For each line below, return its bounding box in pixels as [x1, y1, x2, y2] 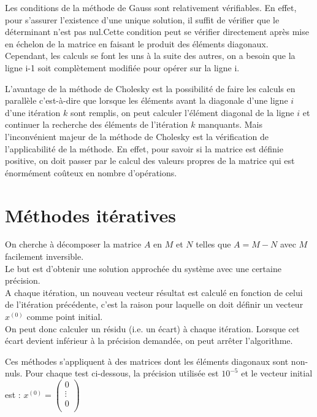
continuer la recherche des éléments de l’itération [5, 118, 188, 131]
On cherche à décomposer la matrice [5, 238, 142, 251]
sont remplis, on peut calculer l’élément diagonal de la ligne [70, 106, 294, 119]
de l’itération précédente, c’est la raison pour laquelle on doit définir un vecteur [5, 298, 304, 311]
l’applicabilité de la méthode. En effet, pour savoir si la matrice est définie [5, 142, 283, 155]
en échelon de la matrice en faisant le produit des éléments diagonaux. [5, 37, 269, 50]
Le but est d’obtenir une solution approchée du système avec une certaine [5, 262, 281, 275]
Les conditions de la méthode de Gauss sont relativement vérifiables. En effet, [5, 1, 297, 14]
